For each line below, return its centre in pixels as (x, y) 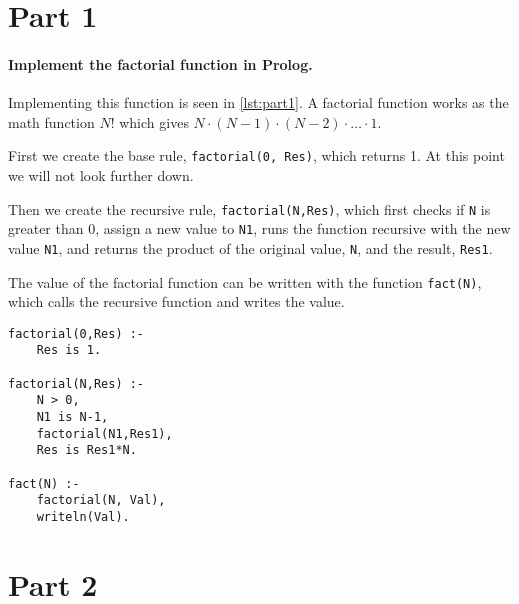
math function (51, 121)
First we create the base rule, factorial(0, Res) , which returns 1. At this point (256, 155)
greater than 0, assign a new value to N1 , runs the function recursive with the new (259, 228)
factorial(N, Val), (101, 500)
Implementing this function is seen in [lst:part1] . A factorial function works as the (258, 102)
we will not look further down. (101, 175)
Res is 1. (69, 350)
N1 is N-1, (72, 417)
